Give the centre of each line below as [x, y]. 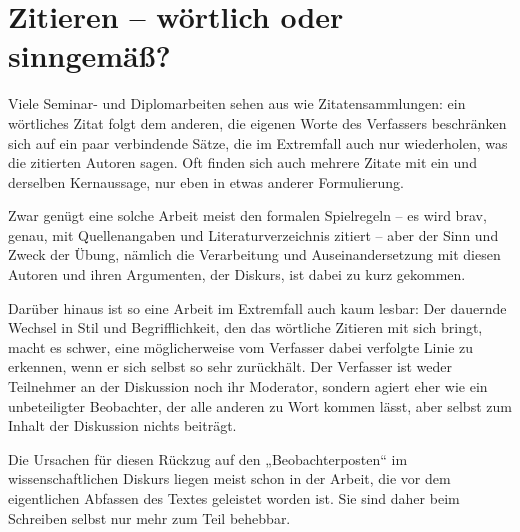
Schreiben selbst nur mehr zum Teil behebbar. [149, 517]
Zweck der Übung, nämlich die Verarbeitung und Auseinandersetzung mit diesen [254, 254]
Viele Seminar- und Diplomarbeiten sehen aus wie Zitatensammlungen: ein [237, 103]
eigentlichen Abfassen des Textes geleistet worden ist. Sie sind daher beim [234, 498]
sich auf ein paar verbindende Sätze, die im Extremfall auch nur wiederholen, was [258, 142]
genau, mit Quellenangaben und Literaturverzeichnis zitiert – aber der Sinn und [253, 234]
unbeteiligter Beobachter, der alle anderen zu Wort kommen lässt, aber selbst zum [260, 405]
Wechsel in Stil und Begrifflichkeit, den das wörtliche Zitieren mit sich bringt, [245, 327]
